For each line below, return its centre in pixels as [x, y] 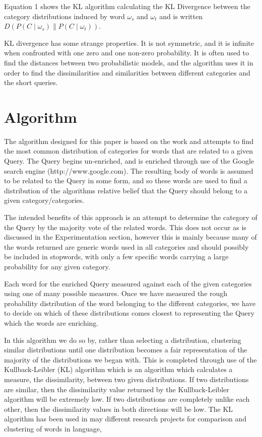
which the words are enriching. [51, 322]
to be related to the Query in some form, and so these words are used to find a [126, 180]
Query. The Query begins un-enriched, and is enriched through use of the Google [129, 161]
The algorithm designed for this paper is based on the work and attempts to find [129, 141]
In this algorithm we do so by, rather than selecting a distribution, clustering [123, 340]
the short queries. [31, 82]
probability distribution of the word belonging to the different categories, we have [130, 303]
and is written [181, 16]
